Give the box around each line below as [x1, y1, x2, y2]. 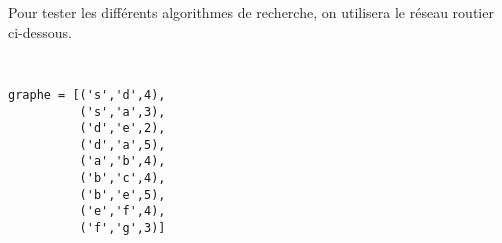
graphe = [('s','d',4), [8, 87, 166, 102]
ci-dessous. [8, 21, 72, 42]
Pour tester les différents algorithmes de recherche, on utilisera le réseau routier [8, 2, 494, 22]
